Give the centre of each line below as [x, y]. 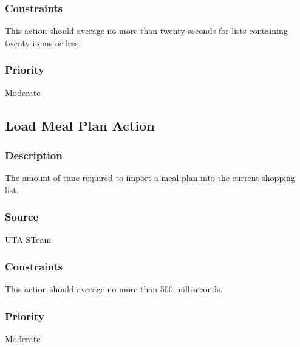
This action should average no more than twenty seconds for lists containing [146, 31]
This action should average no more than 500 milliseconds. [114, 289]
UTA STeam [28, 239]
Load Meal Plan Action [80, 125]
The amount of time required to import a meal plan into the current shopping [150, 178]
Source [22, 217]
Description [34, 155]
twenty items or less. [43, 42]
